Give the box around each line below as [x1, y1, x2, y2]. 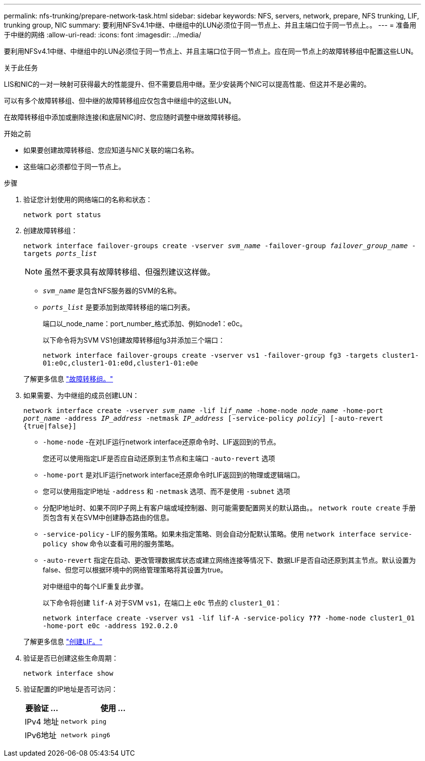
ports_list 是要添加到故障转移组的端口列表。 [43, 303, 195, 311]
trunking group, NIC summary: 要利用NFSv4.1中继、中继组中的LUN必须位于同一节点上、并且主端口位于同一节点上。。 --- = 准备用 [4, 21, 416, 29]
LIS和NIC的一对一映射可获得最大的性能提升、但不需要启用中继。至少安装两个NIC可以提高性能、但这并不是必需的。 [4, 80, 371, 88]
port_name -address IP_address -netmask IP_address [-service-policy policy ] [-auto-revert [23, 414, 383, 422]
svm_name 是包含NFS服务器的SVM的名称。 [43, 286, 181, 295]
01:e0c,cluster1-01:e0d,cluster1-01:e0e [43, 359, 198, 367]
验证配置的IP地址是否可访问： [23, 685, 118, 693]
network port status [23, 211, 101, 219]
